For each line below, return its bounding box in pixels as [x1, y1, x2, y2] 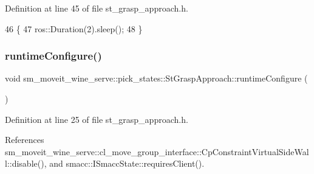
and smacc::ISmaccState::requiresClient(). [49, 157, 205, 170]
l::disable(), [5, 157, 47, 170]
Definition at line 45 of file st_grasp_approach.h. [5, 2, 188, 14]
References [5, 133, 44, 146]
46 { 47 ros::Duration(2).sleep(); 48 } [5, 22, 143, 35]
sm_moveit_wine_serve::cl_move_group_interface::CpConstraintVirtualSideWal [5, 145, 309, 158]
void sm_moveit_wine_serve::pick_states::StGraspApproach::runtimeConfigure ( [5, 72, 308, 85]
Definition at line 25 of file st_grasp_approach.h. [5, 113, 188, 125]
